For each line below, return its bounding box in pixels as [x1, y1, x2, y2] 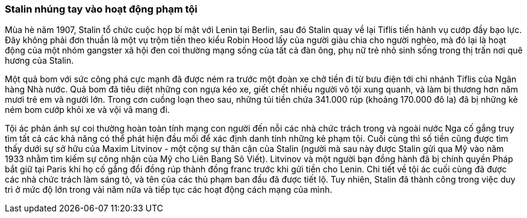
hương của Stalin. [5, 55, 74, 66]
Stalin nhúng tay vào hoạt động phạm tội [5, 3, 198, 15]
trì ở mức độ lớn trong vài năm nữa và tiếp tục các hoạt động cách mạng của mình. [5, 184, 332, 195]
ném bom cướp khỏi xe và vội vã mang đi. [5, 104, 170, 115]
